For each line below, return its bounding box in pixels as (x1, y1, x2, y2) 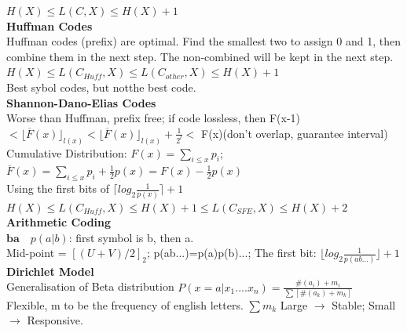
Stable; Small (332, 296, 396, 313)
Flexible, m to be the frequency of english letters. (6, 296, 244, 313)
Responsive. (27, 312, 83, 328)
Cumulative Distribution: (6, 144, 127, 161)
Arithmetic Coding (6, 214, 112, 230)
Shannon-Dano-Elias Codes (6, 94, 156, 110)
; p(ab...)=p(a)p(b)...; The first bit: (146, 244, 317, 261)
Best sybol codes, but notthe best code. (6, 78, 196, 95)
